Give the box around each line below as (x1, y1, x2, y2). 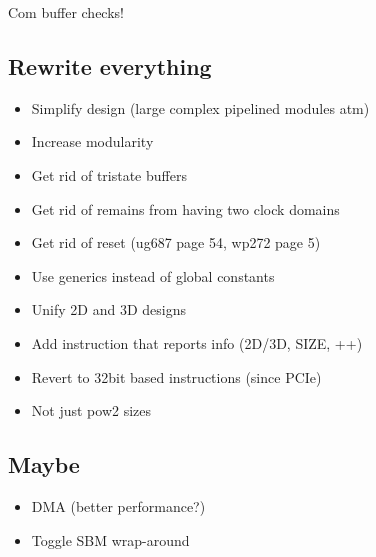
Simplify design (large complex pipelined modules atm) (31, 97, 370, 118)
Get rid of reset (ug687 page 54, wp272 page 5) (31, 232, 321, 253)
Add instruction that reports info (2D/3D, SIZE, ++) (31, 332, 363, 353)
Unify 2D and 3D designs (31, 299, 186, 320)
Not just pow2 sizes (31, 400, 152, 421)
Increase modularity (31, 131, 154, 152)
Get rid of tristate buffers (31, 164, 187, 185)
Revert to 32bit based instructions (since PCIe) (31, 366, 322, 387)
